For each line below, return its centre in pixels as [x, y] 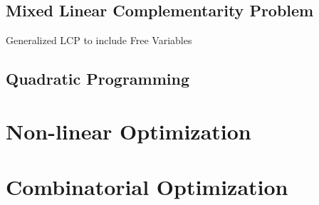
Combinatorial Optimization [147, 187]
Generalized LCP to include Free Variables [99, 40]
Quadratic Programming [98, 79]
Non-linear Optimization [129, 131]
